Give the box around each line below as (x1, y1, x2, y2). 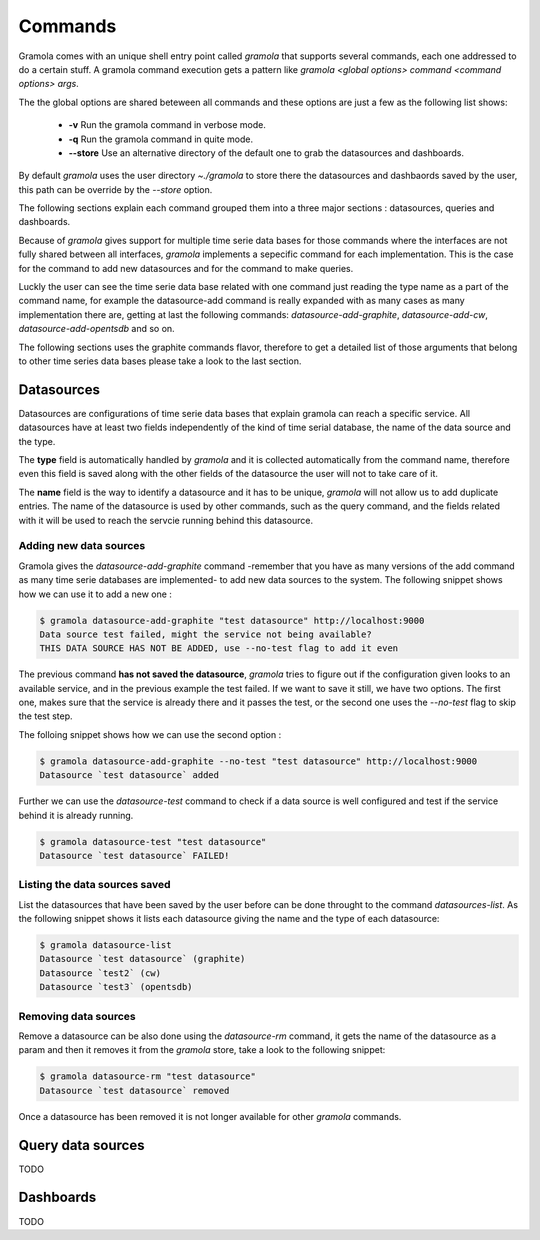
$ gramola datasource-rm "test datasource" (39, 1071, 257, 1082)
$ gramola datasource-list (39, 940, 172, 951)
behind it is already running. (18, 809, 134, 821)
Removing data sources (18, 1009, 137, 1023)
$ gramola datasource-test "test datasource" (39, 836, 267, 847)
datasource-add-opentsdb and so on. (18, 323, 175, 335)
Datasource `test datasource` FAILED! (39, 850, 230, 861)
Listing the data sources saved (18, 878, 171, 892)
